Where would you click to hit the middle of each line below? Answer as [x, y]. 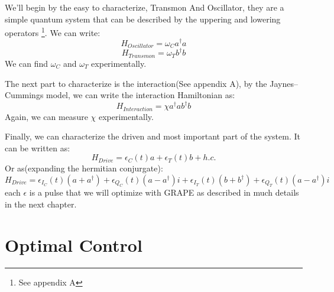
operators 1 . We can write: [53, 32]
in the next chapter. [41, 204]
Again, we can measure [46, 116]
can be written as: [38, 147]
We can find [27, 63]
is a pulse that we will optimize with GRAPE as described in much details [164, 192]
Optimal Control [74, 244]
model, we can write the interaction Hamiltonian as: [141, 95]
